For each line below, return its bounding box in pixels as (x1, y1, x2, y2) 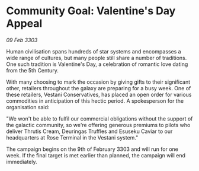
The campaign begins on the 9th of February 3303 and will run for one (6, 145, 179, 153)
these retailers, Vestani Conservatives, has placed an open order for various (6, 91, 192, 98)
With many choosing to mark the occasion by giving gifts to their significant (6, 78, 191, 85)
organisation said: (6, 103, 50, 110)
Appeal (6, 17, 43, 30)
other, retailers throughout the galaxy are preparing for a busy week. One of (6, 84, 191, 91)
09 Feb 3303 (6, 36, 38, 43)
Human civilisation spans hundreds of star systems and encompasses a (6, 47, 182, 55)
